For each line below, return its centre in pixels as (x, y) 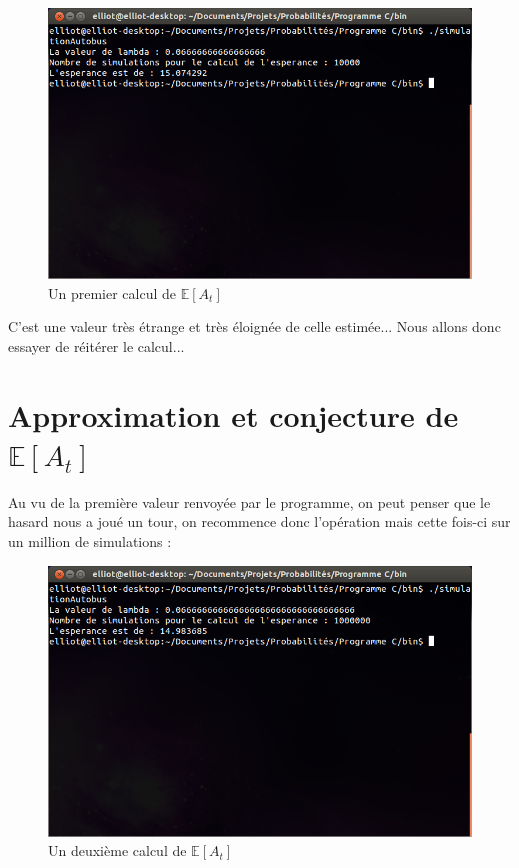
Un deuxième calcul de (117, 850)
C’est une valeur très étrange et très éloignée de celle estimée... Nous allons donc (254, 326)
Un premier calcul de (112, 292)
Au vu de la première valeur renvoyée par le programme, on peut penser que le (249, 501)
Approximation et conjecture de (233, 414)
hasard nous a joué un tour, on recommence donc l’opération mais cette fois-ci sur (259, 521)
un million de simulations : (90, 541)
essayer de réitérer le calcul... (96, 345)
